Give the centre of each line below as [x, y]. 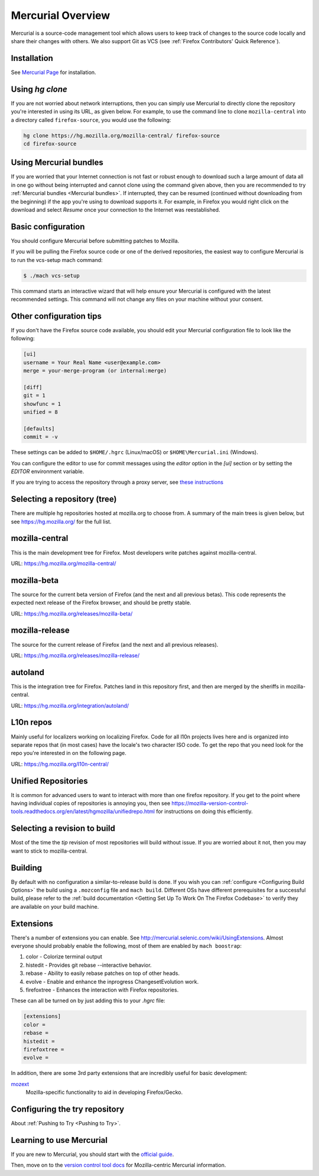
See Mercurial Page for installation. [54, 72]
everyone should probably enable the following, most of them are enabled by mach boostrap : [126, 946]
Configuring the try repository [68, 1109]
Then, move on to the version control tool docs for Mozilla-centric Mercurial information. [118, 1165]
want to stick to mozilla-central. [49, 851]
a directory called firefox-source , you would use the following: [91, 120]
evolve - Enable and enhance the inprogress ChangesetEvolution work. [112, 981]
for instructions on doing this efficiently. [204, 811]
